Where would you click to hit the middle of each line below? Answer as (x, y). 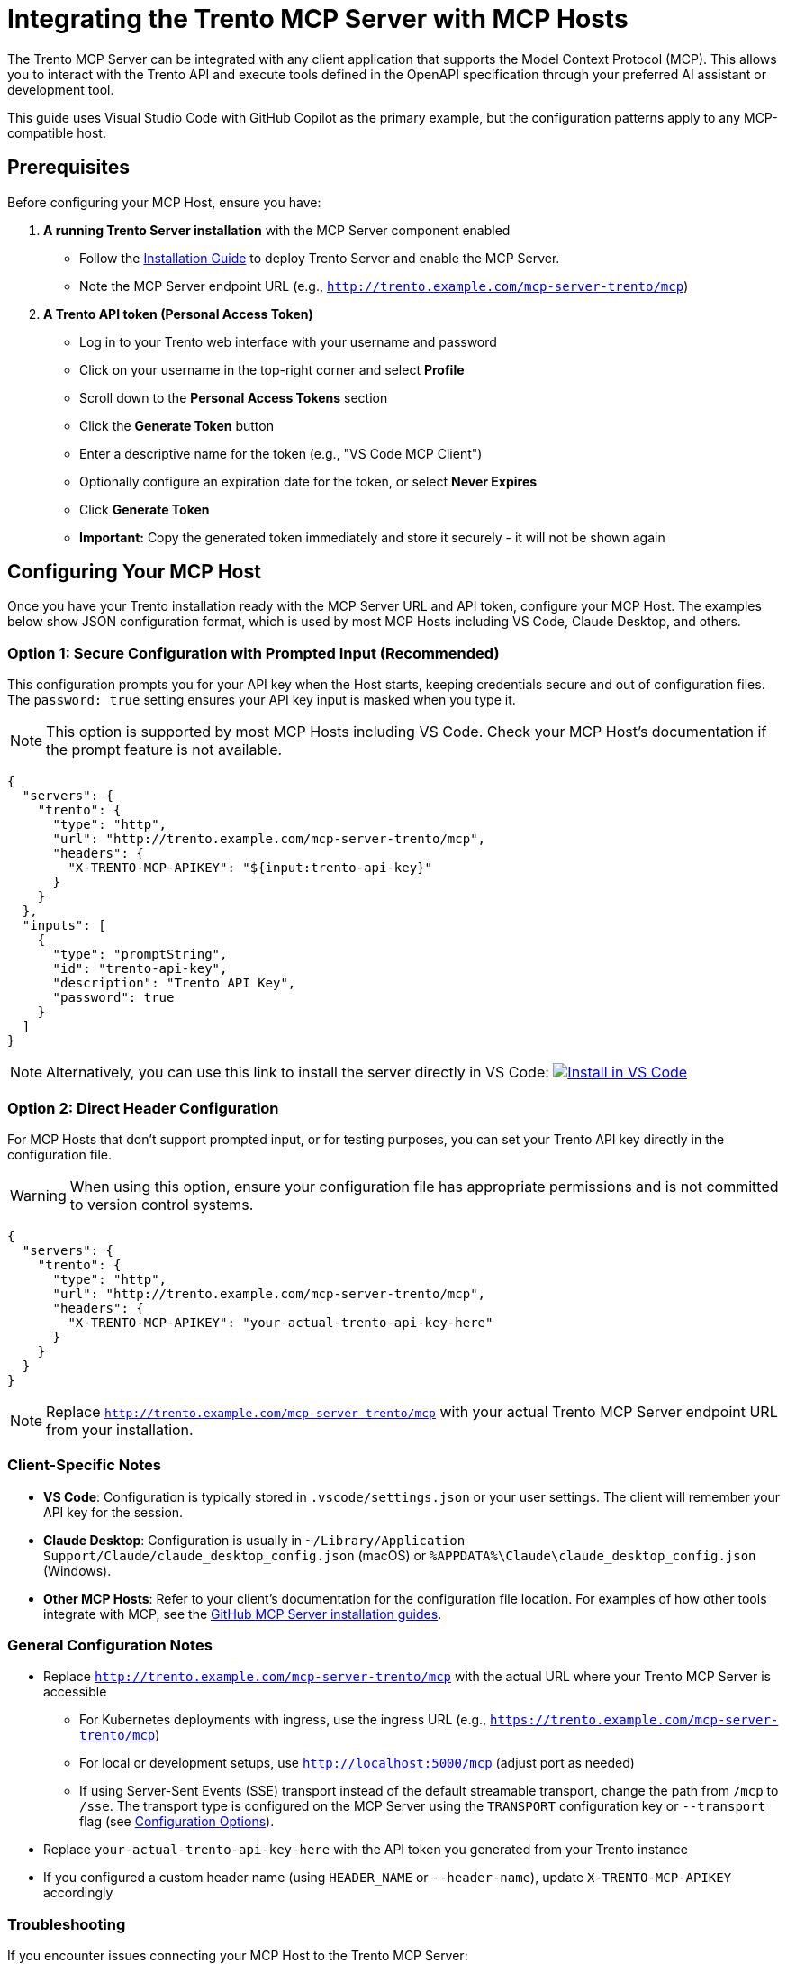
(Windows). (77, 1570)
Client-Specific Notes (84, 1465)
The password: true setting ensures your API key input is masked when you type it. (262, 700)
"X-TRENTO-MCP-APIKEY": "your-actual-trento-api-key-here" (280, 1322)
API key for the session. (113, 1512)
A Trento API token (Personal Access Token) (178, 314)
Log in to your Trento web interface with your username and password (288, 341)
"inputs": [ (64, 926)
